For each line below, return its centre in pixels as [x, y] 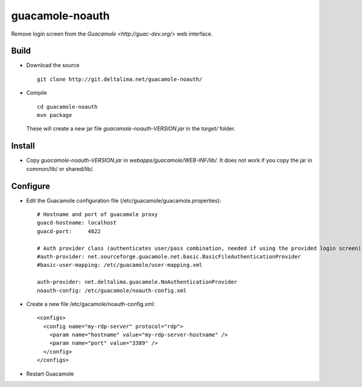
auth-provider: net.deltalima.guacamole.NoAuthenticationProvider [137, 282]
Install [23, 146]
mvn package [55, 115]
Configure [31, 186]
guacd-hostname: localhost [77, 223]
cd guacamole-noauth [67, 107]
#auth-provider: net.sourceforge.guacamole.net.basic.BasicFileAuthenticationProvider [169, 256]
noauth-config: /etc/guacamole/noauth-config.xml [112, 290]
